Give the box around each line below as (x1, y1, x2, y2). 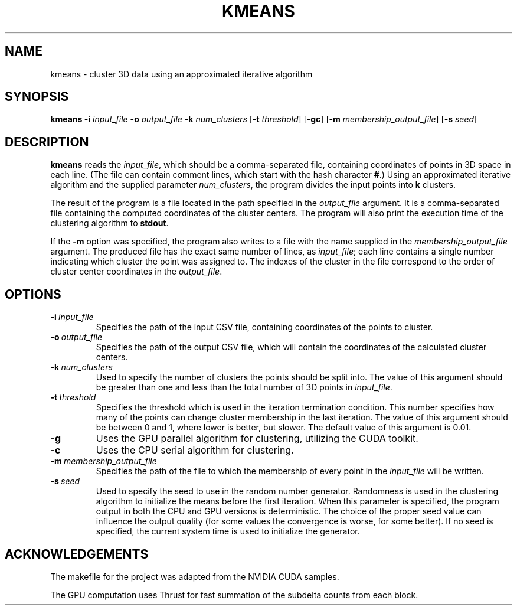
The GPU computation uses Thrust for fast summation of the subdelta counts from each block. (50, 589, 418, 600)
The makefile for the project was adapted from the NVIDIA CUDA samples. (50, 571, 339, 582)
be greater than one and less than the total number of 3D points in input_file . (96, 382, 392, 393)
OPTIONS (5, 286, 61, 302)
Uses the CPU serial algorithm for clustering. (96, 444, 294, 456)
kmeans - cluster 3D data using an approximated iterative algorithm (50, 68, 313, 79)
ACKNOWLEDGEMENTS (5, 546, 149, 562)
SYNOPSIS (5, 89, 69, 105)
